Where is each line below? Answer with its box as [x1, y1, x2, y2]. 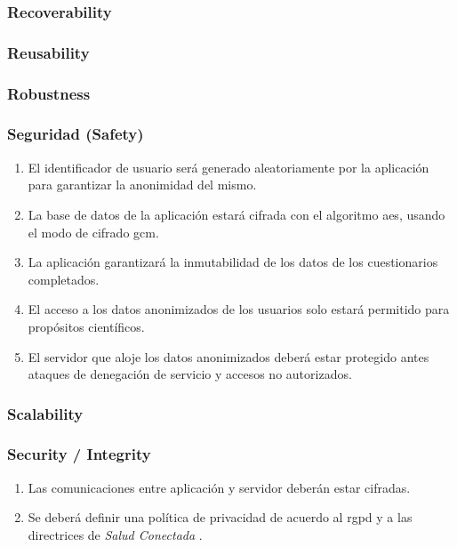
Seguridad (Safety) [7, 123, 144, 145]
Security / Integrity [7, 443, 151, 465]
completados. [28, 269, 100, 288]
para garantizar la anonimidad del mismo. [28, 175, 257, 194]
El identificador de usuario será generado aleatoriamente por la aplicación [28, 157, 429, 176]
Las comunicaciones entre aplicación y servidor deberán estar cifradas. [28, 478, 411, 496]
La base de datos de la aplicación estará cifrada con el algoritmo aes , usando [28, 205, 445, 223]
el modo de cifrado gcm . [28, 222, 159, 241]
